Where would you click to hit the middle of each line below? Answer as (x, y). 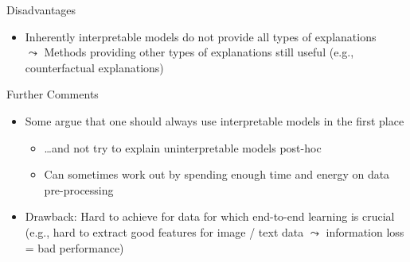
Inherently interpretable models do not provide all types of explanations (201, 36)
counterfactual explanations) (94, 67)
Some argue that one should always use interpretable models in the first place (215, 120)
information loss (365, 231)
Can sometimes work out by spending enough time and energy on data (217, 174)
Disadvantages (41, 10)
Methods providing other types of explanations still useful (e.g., (199, 52)
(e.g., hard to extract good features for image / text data (164, 231)
